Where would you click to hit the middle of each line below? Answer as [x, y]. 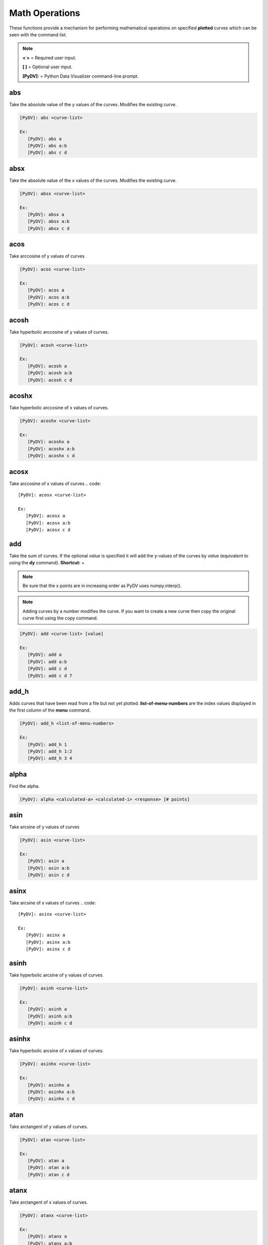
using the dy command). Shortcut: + [47, 563]
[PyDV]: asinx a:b [48, 942]
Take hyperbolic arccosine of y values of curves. [59, 332]
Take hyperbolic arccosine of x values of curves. [59, 408]
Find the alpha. [24, 786]
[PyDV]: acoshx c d [51, 456]
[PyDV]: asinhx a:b [51, 1092]
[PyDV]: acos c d [48, 304]
